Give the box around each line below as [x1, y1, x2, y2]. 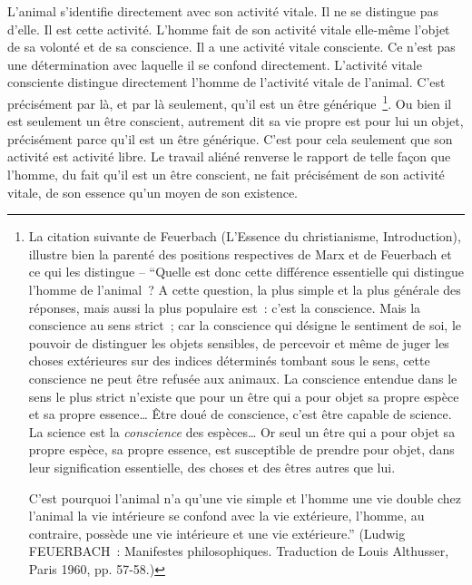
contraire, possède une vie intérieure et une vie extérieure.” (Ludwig [28, 523, 406, 542]
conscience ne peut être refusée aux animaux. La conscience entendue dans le [28, 368, 457, 387]
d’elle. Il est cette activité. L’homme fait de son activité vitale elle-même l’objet [7, 19, 450, 38]
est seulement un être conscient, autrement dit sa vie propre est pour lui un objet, [7, 112, 464, 131]
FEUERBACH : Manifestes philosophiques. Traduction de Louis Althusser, [28, 541, 449, 561]
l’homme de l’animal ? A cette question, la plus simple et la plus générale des [28, 279, 461, 298]
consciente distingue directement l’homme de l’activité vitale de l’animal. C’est [7, 73, 446, 92]
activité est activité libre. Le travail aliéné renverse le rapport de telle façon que [7, 147, 451, 166]
